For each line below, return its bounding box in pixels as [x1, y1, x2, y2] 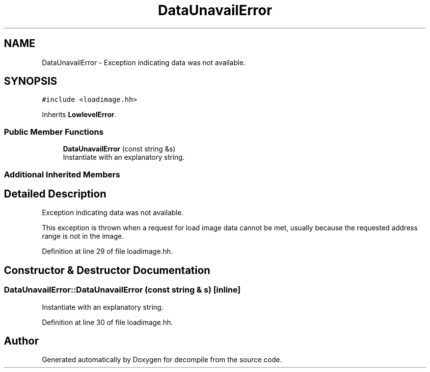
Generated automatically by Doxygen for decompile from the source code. [42, 355, 282, 364]
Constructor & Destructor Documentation [4, 264, 211, 276]
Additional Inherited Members [4, 169, 120, 179]
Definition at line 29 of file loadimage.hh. [42, 247, 173, 256]
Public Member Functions [4, 126, 104, 137]
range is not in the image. [42, 232, 124, 241]
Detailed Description [4, 187, 107, 200]
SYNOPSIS [4, 75, 57, 88]
